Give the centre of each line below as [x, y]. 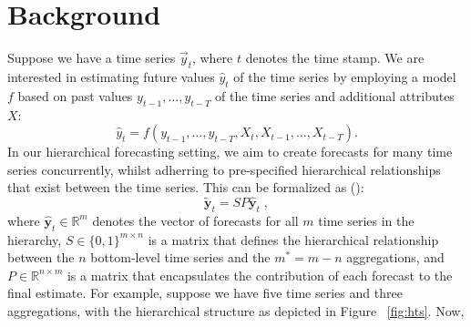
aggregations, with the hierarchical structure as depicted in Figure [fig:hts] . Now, [236, 311]
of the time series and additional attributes [335, 95]
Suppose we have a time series [92, 58]
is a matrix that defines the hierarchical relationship [293, 239]
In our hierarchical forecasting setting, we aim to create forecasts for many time [230, 152]
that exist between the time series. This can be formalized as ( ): [186, 187]
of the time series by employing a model [345, 76]
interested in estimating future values [111, 76]
